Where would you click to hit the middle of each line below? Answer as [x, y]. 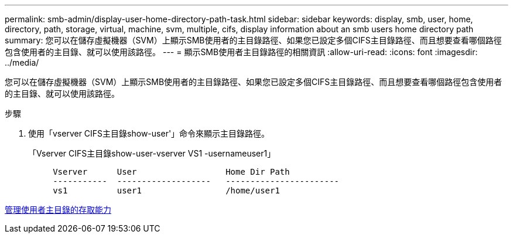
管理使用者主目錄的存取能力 [58, 210]
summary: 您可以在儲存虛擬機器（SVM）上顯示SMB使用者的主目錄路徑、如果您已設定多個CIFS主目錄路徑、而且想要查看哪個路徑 [253, 40]
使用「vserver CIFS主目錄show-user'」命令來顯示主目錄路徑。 [149, 133]
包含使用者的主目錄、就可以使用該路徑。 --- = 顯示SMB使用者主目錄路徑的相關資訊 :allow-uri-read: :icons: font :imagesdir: [241, 52]
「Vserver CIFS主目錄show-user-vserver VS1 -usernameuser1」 [152, 153]
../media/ [22, 62]
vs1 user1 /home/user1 [166, 191]
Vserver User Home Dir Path [171, 172]
